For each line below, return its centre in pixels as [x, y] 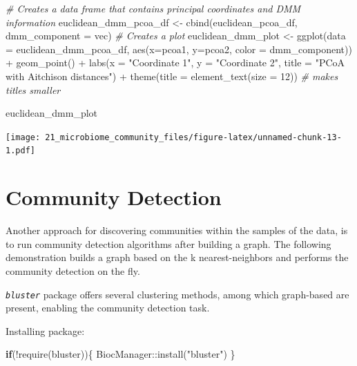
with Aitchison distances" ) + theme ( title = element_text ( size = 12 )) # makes [172, 76]
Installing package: [45, 330]
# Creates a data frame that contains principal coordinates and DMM [153, 8]
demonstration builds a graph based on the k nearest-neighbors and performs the [177, 257]
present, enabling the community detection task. [108, 308]
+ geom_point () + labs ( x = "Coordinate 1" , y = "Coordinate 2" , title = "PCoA [175, 62]
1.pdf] [20, 151]
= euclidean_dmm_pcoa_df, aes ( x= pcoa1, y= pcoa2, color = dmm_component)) [179, 49]
